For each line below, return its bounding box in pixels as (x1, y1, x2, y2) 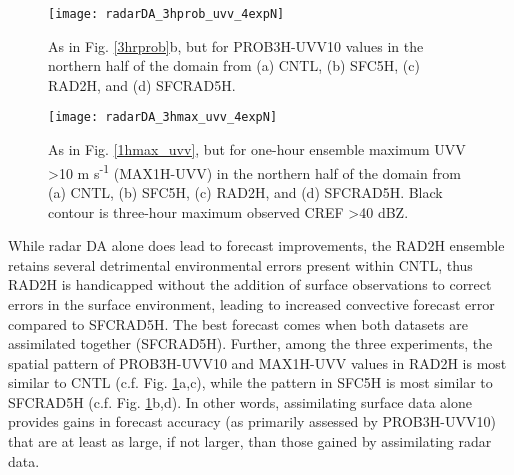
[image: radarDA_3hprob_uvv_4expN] (48, 7, 285, 21)
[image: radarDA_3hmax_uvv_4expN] (48, 110, 278, 125)
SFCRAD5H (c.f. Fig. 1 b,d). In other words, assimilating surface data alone (8, 391, 473, 412)
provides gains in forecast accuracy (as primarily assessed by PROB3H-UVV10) (8, 411, 496, 432)
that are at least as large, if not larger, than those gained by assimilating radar (8, 431, 492, 452)
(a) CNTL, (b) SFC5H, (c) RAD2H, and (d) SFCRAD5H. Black (48, 181, 443, 202)
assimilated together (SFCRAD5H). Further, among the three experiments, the (8, 333, 493, 354)
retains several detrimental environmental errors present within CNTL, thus (8, 254, 473, 275)
